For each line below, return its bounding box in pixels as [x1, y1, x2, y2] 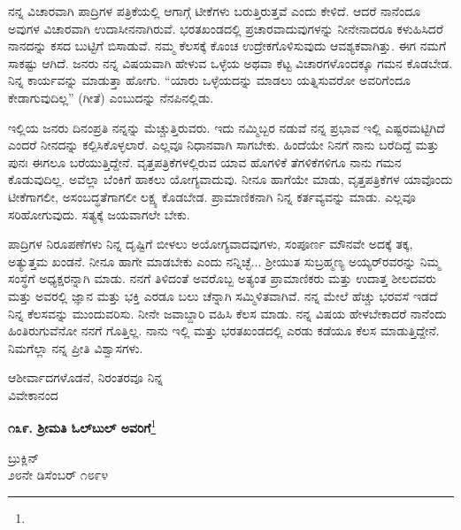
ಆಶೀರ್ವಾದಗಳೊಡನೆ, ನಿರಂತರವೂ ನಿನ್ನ [8, 368, 164, 387]
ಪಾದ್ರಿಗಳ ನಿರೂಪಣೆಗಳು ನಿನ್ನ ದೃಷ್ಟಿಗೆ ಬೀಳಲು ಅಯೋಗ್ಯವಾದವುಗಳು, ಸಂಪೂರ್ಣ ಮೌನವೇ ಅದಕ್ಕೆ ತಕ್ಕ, [8, 234, 413, 253]
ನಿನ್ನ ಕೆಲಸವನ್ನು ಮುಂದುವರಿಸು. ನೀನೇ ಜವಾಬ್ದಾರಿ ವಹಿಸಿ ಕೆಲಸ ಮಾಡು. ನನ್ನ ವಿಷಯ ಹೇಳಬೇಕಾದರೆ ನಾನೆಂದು [8, 303, 447, 322]
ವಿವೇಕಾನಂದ [8, 385, 58, 403]
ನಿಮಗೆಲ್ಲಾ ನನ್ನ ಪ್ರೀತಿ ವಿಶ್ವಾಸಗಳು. [8, 338, 143, 357]
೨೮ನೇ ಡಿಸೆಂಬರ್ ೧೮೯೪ [8, 465, 109, 484]
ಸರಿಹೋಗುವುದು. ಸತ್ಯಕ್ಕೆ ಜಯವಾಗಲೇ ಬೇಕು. [8, 204, 190, 223]
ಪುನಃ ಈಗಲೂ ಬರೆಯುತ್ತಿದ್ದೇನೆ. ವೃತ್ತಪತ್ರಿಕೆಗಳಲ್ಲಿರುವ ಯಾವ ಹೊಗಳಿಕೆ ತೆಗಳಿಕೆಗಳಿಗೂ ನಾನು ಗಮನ [8, 152, 402, 171]
